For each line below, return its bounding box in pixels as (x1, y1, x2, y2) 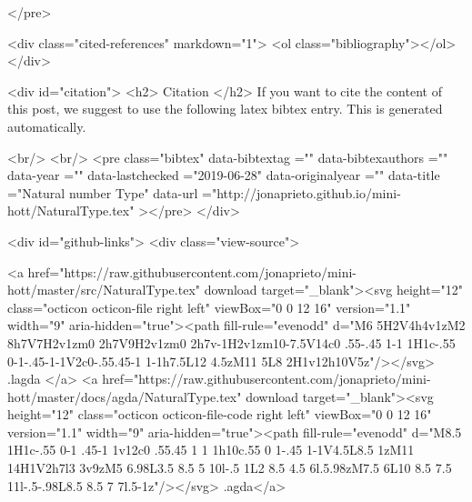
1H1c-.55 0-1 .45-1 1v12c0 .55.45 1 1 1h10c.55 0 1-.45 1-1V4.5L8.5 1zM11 (7, 440, 415, 459)
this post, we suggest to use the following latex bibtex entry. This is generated (7, 99, 443, 118)
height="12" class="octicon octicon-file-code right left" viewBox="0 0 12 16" (7, 405, 432, 424)
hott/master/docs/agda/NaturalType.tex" (7, 387, 242, 406)
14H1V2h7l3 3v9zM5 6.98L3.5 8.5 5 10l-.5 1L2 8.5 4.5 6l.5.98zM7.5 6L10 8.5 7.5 (7, 458, 452, 477)
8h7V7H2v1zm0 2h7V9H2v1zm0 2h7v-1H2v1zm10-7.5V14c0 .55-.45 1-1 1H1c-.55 (7, 333, 456, 352)
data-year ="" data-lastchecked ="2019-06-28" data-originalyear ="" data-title (7, 166, 440, 185)
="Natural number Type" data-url (7, 183, 198, 202)
